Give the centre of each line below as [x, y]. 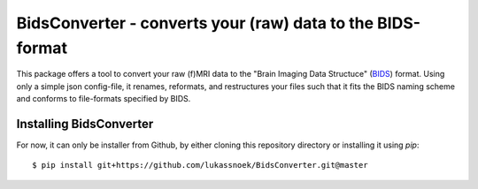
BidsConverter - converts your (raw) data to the [195, 23]
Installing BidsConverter [85, 124]
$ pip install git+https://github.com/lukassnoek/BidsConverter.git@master [200, 165]
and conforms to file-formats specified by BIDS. [104, 99]
